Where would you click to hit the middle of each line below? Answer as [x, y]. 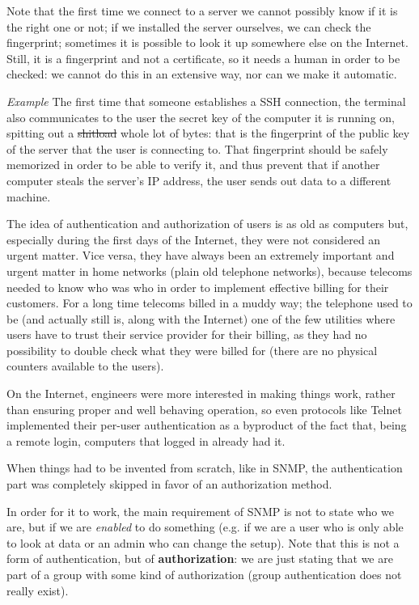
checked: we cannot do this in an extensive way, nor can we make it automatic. [202, 74]
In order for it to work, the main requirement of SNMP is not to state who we [200, 511]
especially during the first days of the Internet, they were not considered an [194, 239]
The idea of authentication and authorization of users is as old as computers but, [207, 224]
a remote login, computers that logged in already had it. [146, 440]
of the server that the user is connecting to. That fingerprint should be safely [197, 148]
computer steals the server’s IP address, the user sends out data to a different [199, 180]
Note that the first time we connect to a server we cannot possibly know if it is [202, 11]
